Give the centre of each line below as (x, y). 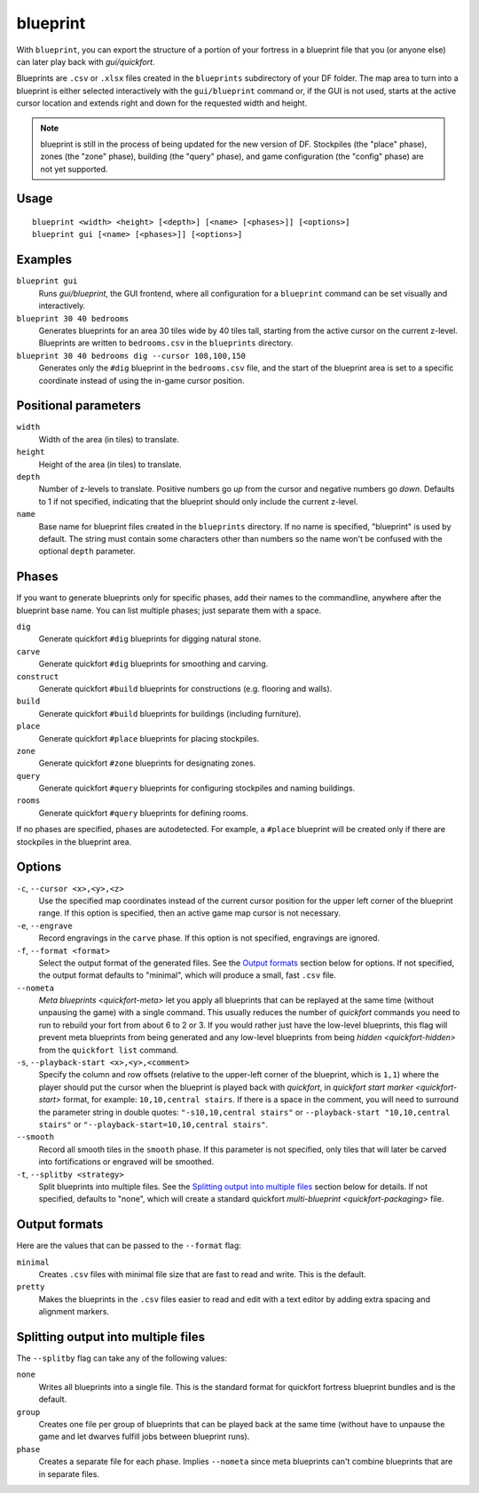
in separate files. (69, 1473)
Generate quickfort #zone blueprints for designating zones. (147, 763)
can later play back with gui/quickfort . (86, 61)
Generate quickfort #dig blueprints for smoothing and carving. (153, 664)
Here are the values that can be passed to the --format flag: (129, 1246)
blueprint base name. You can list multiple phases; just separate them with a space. (169, 610)
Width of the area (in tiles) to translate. (109, 439)
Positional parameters (79, 405)
